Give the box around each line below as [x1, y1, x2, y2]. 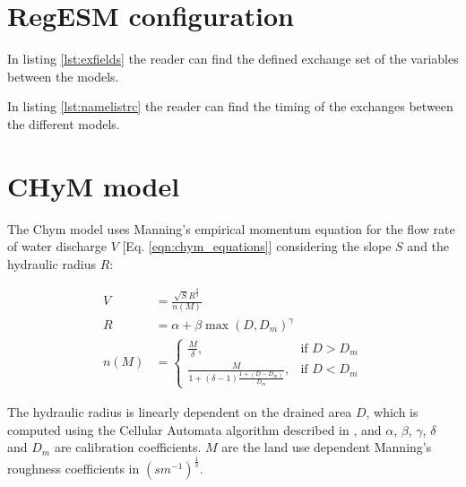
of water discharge [7, 237, 107, 256]
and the [407, 237, 450, 256]
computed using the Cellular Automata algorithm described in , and [7, 420, 382, 439]
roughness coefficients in [7, 459, 140, 478]
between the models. [7, 66, 119, 85]
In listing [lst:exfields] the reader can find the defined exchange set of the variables [7, 49, 459, 68]
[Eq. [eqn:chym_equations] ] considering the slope [122, 237, 392, 256]
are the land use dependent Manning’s [221, 438, 432, 457]
